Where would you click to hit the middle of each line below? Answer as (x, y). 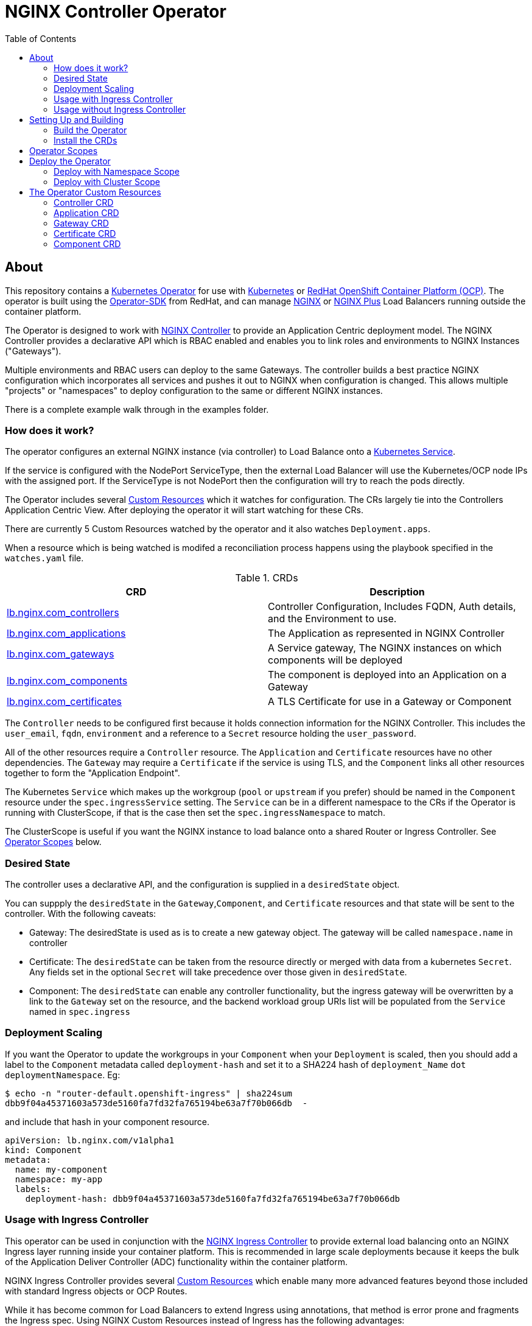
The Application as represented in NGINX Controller (386, 633)
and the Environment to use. (332, 619)
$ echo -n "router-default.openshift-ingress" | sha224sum (149, 1093)
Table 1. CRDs (267, 578)
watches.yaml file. (44, 558)
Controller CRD (84, 202)
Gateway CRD (81, 223)
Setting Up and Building (77, 119)
